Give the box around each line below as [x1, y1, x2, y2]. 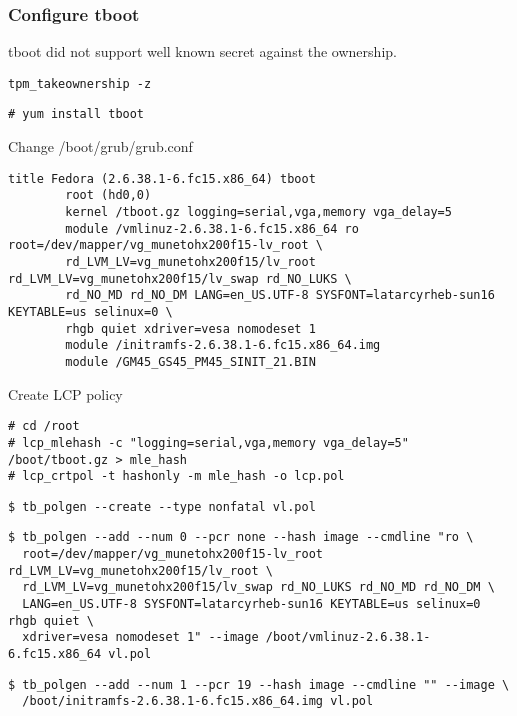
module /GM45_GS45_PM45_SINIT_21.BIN [65, 354, 316, 369]
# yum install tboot [8, 107, 145, 122]
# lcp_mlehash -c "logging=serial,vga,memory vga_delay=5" [8, 435, 409, 450]
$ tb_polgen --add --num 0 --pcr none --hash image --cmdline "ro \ [8, 530, 474, 545]
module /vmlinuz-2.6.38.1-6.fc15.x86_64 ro [65, 221, 359, 236]
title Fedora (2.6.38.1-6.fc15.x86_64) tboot [8, 171, 316, 186]
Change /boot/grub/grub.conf [8, 136, 193, 157]
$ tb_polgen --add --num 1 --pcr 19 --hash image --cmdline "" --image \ [8, 677, 510, 692]
